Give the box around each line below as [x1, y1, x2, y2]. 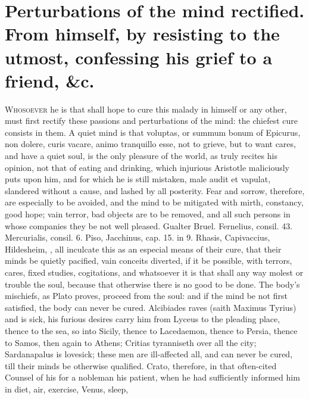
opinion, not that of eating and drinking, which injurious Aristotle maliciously [5, 161, 290, 173]
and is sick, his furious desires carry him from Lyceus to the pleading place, [5, 313, 280, 325]
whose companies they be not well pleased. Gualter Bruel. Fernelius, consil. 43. [5, 219, 293, 232]
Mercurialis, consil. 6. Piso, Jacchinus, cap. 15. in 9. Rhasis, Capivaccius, [5, 231, 270, 244]
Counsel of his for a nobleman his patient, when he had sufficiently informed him [5, 371, 300, 384]
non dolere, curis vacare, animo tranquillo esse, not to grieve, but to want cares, [5, 138, 296, 150]
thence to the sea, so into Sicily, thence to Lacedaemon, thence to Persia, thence [5, 324, 298, 336]
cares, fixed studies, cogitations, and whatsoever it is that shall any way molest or [5, 266, 304, 278]
